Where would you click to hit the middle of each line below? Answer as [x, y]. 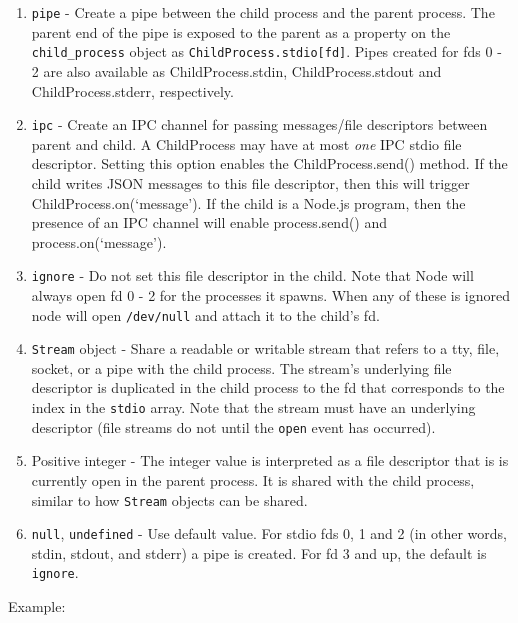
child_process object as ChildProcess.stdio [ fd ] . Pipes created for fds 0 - [266, 51]
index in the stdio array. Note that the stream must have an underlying [253, 407]
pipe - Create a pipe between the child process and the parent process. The [263, 12]
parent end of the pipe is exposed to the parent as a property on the [241, 31]
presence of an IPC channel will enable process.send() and [209, 222]
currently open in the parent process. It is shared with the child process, [253, 479]
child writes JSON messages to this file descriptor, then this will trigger [250, 182]
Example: [37, 606]
